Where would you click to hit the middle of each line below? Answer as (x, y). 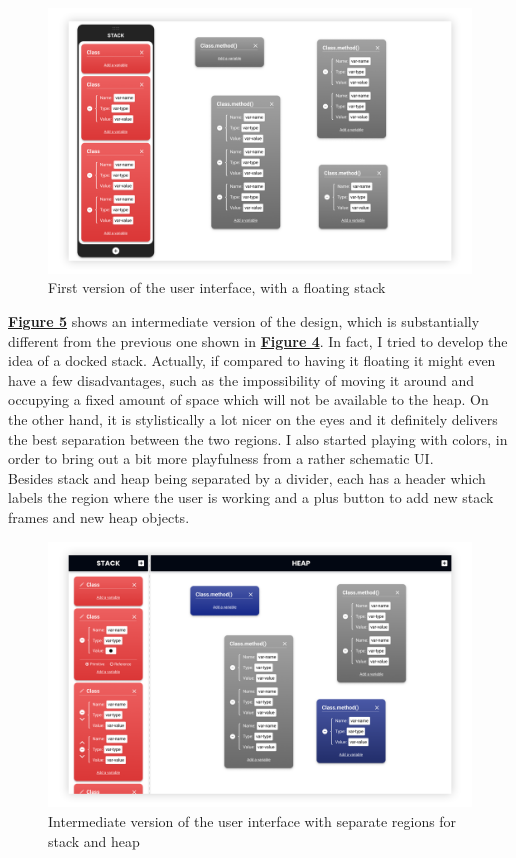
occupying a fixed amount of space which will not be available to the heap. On (248, 399)
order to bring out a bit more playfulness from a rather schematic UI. (221, 458)
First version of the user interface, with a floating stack (217, 287)
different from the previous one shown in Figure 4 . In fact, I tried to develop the (258, 340)
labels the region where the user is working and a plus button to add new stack (251, 497)
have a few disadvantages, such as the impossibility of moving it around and (241, 379)
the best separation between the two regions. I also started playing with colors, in (258, 438)
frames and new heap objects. (99, 516)
